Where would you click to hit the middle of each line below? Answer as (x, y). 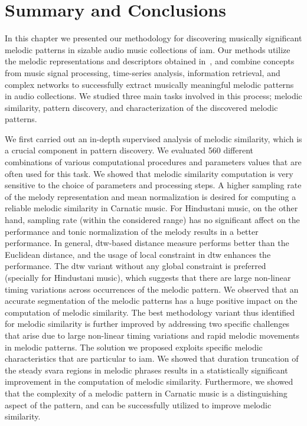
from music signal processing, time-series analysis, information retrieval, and (143, 72)
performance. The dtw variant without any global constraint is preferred (135, 266)
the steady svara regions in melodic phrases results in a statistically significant (146, 370)
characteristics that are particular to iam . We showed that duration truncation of (152, 358)
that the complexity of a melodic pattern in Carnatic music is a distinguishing (146, 393)
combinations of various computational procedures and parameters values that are (153, 162)
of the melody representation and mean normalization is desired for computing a (151, 196)
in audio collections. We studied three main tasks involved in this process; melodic (153, 96)
